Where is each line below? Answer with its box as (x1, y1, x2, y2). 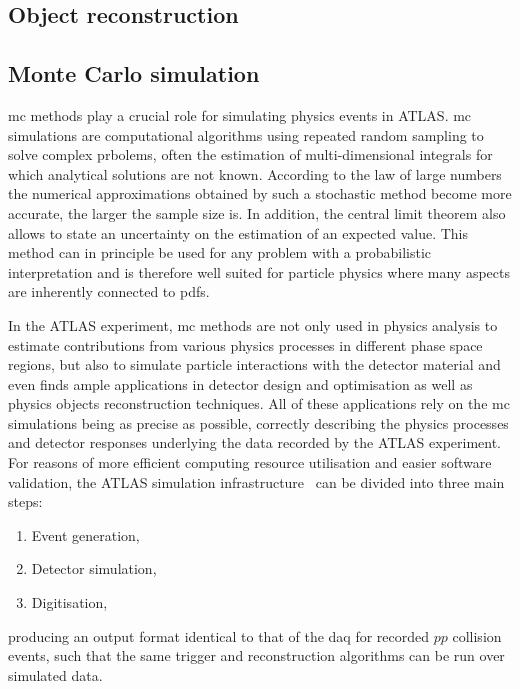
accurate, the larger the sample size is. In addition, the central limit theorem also (8, 202, 506, 223)
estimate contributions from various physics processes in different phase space (8, 334, 483, 355)
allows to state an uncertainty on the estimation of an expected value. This (8, 222, 468, 243)
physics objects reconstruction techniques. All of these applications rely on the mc (8, 393, 510, 414)
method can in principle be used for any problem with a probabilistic (8, 242, 432, 263)
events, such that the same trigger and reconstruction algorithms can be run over (8, 645, 505, 666)
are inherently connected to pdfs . (8, 281, 210, 302)
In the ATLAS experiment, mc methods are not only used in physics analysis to (8, 314, 498, 335)
